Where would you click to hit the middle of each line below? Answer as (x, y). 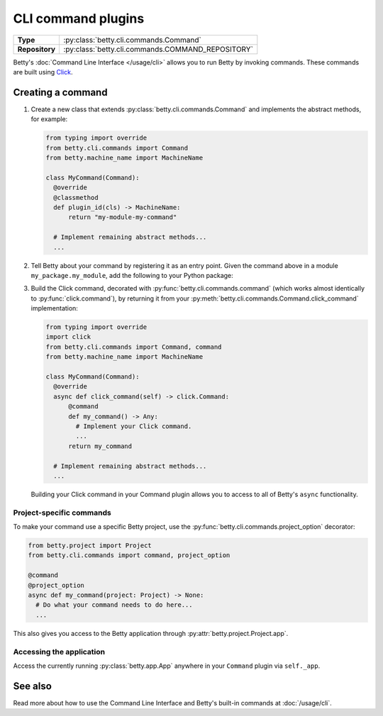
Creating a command (60, 92)
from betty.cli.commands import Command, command (134, 347)
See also (33, 686)
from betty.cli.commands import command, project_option (129, 555)
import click (68, 337)
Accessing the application (59, 651)
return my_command (100, 446)
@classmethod (76, 197)
